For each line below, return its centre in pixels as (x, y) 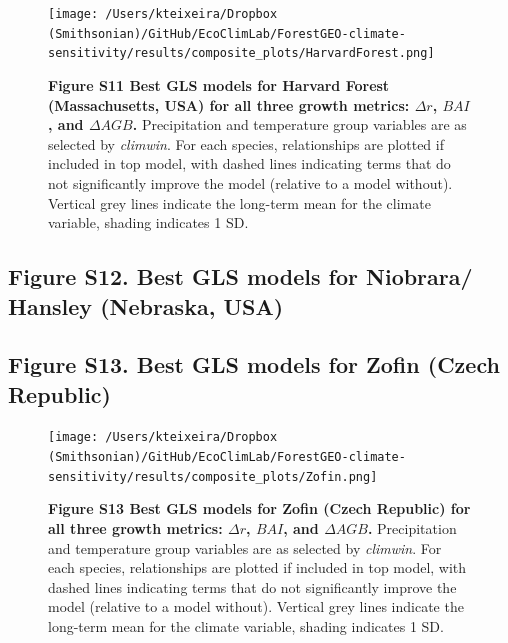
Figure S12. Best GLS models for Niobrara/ (240, 276)
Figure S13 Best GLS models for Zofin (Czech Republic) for (259, 508)
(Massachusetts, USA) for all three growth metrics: (229, 104)
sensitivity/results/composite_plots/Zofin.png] (213, 476)
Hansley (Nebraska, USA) (146, 305)
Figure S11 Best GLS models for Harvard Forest (219, 84)
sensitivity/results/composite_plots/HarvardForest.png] (241, 53)
